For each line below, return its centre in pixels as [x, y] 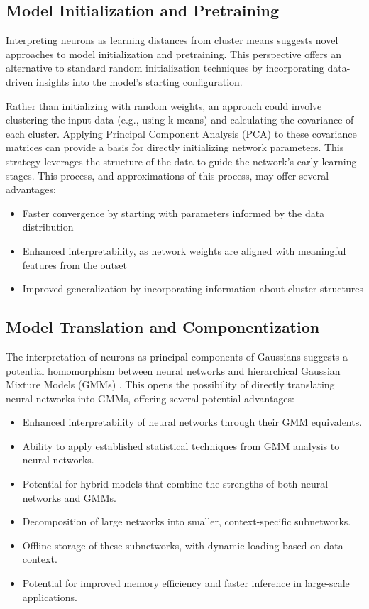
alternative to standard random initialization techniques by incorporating [165, 68]
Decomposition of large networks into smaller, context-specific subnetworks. [187, 521]
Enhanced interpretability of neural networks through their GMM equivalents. [192, 422]
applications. [50, 597]
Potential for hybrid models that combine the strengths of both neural [175, 484]
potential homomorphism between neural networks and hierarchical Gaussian [173, 370]
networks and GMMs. [69, 497]
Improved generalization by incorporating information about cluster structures [193, 289]
